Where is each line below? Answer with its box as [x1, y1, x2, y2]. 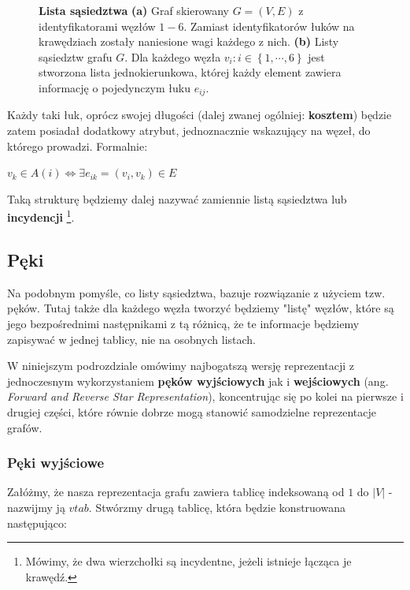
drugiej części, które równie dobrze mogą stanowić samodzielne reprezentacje [7, 404, 377, 420]
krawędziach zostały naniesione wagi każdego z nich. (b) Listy [39, 33, 339, 50]
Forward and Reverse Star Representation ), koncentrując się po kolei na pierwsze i [7, 388, 404, 405]
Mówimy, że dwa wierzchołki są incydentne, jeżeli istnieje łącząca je [25, 553, 352, 569]
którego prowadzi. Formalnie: [7, 137, 148, 154]
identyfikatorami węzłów [39, 17, 156, 34]
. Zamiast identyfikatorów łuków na [183, 17, 355, 34]
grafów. [7, 419, 42, 435]
